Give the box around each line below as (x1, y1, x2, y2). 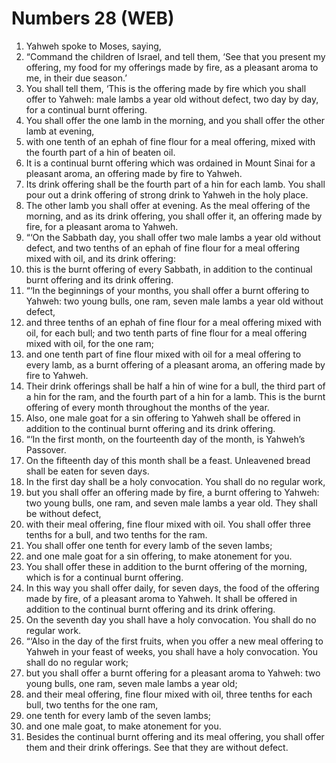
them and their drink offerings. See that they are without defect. (25, 741, 289, 753)
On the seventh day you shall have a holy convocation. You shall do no (25, 613, 317, 626)
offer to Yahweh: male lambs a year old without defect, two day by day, (25, 93, 319, 105)
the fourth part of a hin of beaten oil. (25, 146, 176, 158)
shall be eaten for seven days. (25, 465, 150, 477)
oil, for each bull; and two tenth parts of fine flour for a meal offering (25, 327, 308, 339)
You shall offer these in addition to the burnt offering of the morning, (25, 560, 308, 572)
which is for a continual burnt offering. (25, 571, 184, 583)
